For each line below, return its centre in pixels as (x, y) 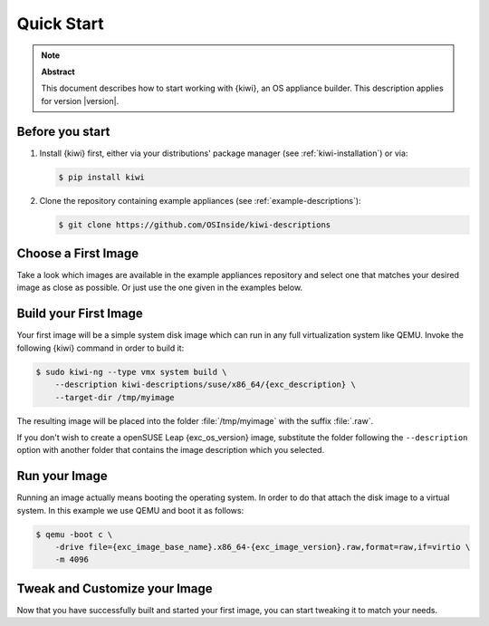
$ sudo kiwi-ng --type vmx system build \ (131, 372)
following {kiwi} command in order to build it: (101, 348)
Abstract (58, 72)
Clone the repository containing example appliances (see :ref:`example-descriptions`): (200, 200)
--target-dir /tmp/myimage (115, 397)
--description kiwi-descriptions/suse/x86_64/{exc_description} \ (206, 385)
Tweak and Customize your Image (115, 588)
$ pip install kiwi (101, 177)
